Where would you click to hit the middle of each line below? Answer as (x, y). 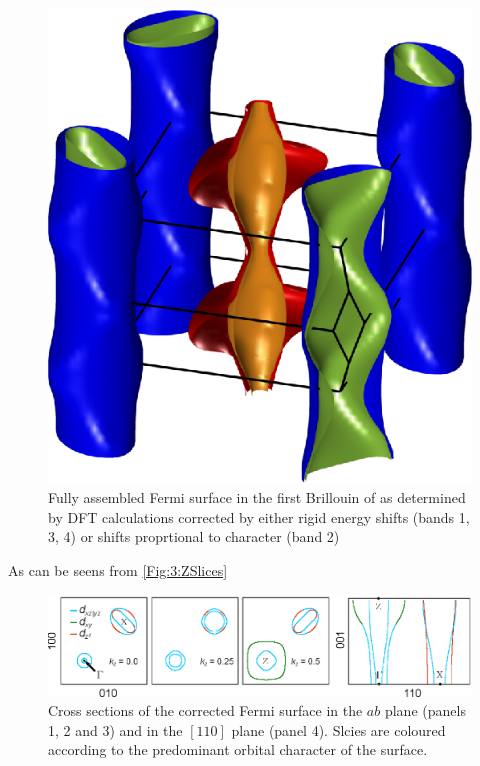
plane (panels (425, 710)
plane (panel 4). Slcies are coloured (338, 729)
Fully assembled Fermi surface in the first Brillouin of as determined (257, 496)
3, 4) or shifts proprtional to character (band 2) (194, 536)
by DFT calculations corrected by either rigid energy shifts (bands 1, (259, 516)
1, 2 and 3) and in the (115, 729)
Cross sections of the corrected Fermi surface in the (205, 710)
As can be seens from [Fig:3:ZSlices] (118, 569)
